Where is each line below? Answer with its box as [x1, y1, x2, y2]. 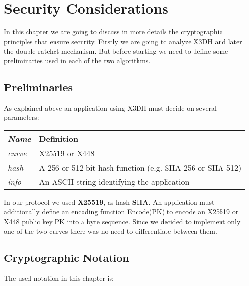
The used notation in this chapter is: [4, 273, 114, 283]
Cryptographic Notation [4, 250, 129, 265]
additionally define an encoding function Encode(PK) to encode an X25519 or [4, 206, 239, 217]
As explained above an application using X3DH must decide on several [4, 102, 217, 113]
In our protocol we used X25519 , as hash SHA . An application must [4, 197, 215, 207]
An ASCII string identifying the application [39, 175, 190, 187]
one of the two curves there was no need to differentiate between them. [4, 226, 217, 236]
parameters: [4, 112, 39, 122]
